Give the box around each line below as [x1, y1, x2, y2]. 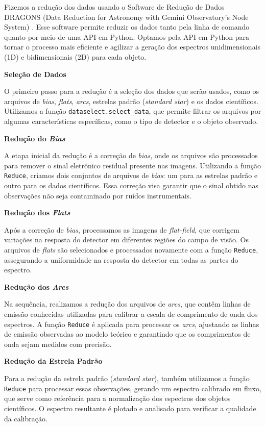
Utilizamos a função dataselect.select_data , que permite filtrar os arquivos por [4, 106, 261, 116]
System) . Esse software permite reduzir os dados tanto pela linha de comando [4, 21, 250, 32]
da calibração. [4, 413, 47, 423]
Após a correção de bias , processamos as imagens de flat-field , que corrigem [4, 224, 239, 235]
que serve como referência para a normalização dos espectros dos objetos [4, 393, 231, 404]
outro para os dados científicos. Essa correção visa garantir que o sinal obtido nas [4, 180, 259, 191]
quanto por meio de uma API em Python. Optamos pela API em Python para [4, 31, 250, 42]
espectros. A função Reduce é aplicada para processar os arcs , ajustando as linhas [4, 318, 259, 329]
